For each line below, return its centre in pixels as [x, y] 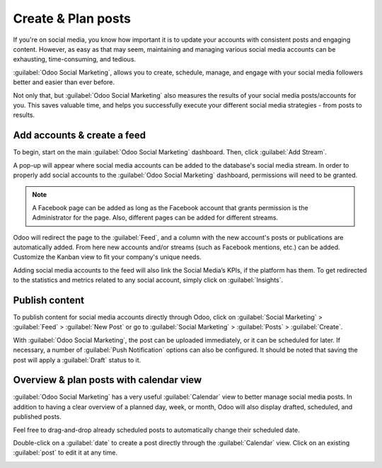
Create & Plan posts [72, 18]
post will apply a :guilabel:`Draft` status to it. [77, 360]
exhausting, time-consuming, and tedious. [75, 59]
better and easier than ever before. [64, 82]
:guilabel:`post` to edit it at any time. [65, 452]
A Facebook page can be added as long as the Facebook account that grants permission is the [170, 207]
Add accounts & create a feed [80, 136]
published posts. [37, 417]
